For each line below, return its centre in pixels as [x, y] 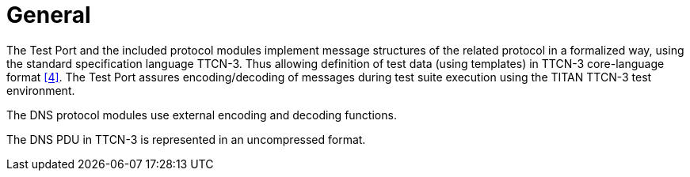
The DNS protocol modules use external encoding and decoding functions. [202, 115]
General [49, 15]
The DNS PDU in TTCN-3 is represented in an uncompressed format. [186, 139]
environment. [41, 90]
